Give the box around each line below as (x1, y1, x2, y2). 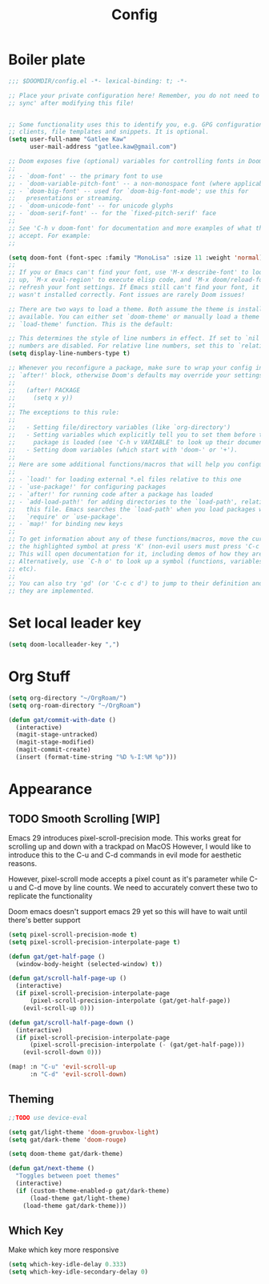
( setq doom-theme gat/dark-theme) (8, 1150, 124, 1158)
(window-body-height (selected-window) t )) (15, 960, 163, 968)
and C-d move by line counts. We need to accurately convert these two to (14, 882, 259, 892)
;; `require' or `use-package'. (8, 512, 124, 521)
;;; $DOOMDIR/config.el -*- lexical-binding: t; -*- (8, 77, 188, 85)
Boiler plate (8, 50, 86, 69)
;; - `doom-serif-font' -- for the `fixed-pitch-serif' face (8, 210, 217, 218)
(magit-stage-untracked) (15, 731, 98, 739)
